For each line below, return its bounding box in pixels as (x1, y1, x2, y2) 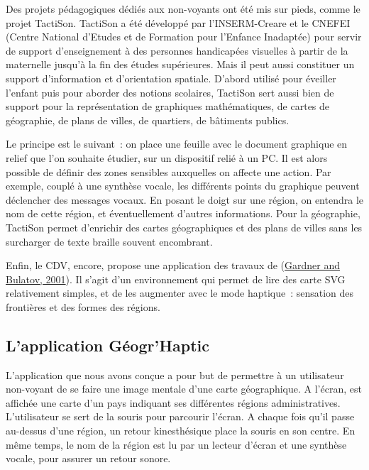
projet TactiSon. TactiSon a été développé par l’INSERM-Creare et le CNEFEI (6, 15, 351, 30)
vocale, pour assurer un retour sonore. (6, 451, 171, 466)
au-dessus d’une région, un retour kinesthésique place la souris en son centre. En (6, 423, 356, 438)
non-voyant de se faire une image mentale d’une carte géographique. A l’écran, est (6, 381, 362, 396)
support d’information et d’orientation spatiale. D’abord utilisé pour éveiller (6, 70, 336, 85)
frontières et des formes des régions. (6, 299, 160, 314)
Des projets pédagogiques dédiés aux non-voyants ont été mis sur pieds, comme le (6, 1, 360, 16)
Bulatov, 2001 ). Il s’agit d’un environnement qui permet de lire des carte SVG (6, 271, 346, 286)
